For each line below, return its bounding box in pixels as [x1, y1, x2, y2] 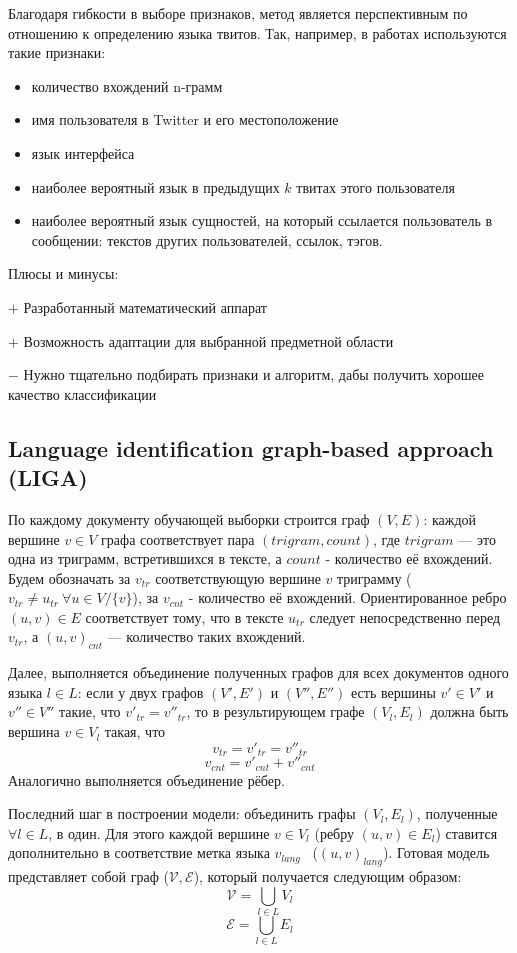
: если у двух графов [77, 681, 204, 702]
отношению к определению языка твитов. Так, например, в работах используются [8, 22, 507, 43]
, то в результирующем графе [186, 701, 365, 722]
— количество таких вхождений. [107, 626, 306, 647]
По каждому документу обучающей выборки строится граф [8, 508, 370, 529]
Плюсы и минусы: [8, 263, 119, 284]
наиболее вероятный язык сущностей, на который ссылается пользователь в [31, 210, 493, 231]
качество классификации [8, 383, 157, 404]
